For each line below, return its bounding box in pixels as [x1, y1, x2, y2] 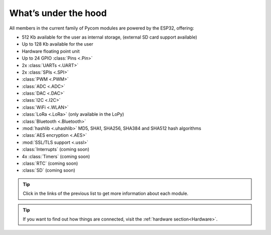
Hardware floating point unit [22, 48, 80, 54]
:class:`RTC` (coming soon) [22, 160, 78, 166]
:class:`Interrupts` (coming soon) [22, 146, 90, 152]
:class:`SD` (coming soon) [22, 167, 75, 173]
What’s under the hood [9, 8, 107, 19]
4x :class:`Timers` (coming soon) [22, 153, 90, 159]
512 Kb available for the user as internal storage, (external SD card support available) [22, 34, 198, 40]
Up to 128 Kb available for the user [22, 41, 93, 47]
